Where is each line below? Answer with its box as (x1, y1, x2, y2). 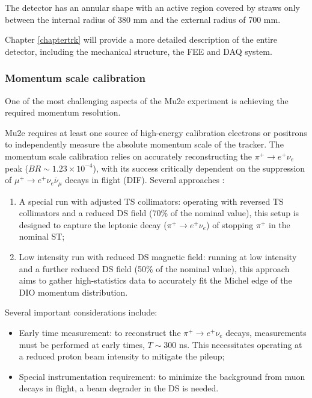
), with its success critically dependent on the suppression (93, 161, 305, 174)
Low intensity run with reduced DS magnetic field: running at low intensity (19, 250, 297, 263)
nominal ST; (19, 230, 65, 243)
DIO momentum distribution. (19, 285, 128, 298)
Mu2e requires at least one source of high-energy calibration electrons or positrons (5, 126, 307, 138)
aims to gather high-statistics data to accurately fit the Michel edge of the (19, 274, 292, 287)
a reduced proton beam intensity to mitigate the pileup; (19, 350, 225, 362)
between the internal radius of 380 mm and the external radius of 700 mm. (5, 13, 281, 25)
